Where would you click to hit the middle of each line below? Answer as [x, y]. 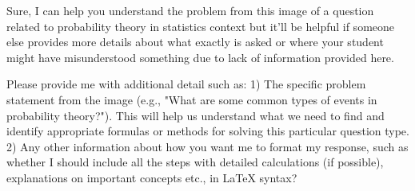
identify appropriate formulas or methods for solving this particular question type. [208, 131]
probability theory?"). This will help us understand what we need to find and [196, 115]
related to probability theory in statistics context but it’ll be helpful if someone [201, 26]
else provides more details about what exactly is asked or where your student [195, 42]
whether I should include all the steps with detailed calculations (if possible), [195, 162]
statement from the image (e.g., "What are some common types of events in [192, 99]
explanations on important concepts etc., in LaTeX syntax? [152, 177]
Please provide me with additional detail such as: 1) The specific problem [186, 84]
